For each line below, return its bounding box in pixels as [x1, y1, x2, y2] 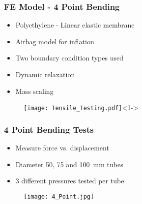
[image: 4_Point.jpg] [24, 193, 94, 200]
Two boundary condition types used [15, 53, 123, 63]
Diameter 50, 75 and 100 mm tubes [15, 159, 123, 169]
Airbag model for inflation [15, 36, 94, 46]
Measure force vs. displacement [15, 143, 109, 153]
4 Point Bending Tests [4, 123, 94, 135]
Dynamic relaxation [15, 69, 75, 79]
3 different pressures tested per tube [15, 175, 124, 186]
